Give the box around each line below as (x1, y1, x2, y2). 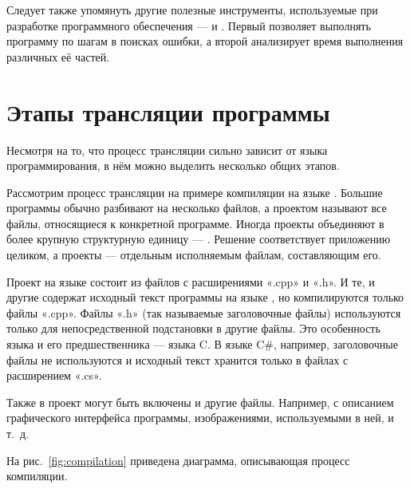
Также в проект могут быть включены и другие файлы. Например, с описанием (6, 393, 394, 410)
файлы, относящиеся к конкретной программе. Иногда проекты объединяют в (6, 215, 384, 231)
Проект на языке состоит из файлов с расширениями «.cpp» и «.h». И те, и (6, 273, 375, 290)
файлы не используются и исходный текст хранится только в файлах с (6, 351, 349, 368)
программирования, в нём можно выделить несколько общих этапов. (6, 157, 340, 174)
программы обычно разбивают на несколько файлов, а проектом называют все (6, 199, 387, 216)
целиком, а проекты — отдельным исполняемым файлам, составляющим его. (6, 246, 381, 263)
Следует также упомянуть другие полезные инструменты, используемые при (6, 2, 378, 18)
